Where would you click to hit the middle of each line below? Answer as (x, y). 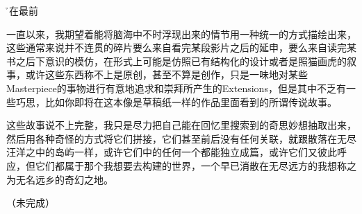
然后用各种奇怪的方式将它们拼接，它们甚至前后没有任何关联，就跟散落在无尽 (181, 138)
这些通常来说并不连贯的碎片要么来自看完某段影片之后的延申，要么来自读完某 (181, 47)
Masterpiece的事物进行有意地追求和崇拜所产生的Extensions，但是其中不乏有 (176, 88)
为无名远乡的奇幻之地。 (60, 179)
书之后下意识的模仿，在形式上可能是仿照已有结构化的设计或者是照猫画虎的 (176, 61)
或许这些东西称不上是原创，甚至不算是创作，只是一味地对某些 (166, 74)
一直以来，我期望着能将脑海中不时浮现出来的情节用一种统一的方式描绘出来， (181, 34)
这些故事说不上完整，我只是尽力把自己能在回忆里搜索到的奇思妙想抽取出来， (181, 125)
